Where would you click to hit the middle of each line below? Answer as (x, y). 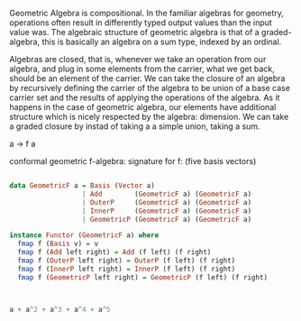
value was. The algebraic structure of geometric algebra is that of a (134, 32)
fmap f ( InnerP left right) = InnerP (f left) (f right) (127, 269)
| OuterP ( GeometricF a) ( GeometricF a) (167, 202)
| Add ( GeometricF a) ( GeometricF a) (167, 194)
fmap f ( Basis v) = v (58, 244)
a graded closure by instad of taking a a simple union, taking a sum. (135, 126)
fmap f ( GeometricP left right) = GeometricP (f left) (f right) (143, 277)
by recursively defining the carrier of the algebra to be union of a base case (150, 88)
